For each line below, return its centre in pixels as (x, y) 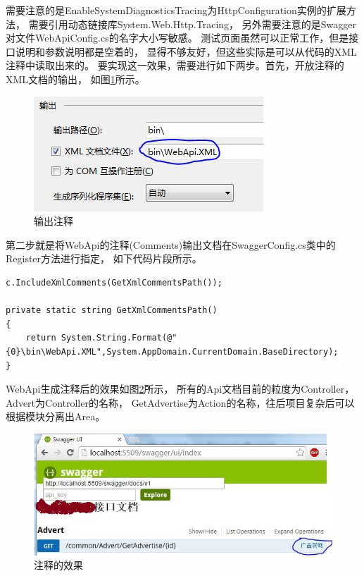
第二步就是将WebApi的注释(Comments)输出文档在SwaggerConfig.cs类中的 (171, 244)
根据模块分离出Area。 (56, 416)
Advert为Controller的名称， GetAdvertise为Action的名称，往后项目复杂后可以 (180, 402)
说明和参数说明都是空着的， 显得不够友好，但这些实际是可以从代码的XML (186, 51)
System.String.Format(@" (119, 338)
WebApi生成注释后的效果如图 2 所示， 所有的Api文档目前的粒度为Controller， (180, 389)
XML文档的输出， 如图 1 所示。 (75, 79)
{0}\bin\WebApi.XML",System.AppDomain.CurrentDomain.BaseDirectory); (172, 351)
